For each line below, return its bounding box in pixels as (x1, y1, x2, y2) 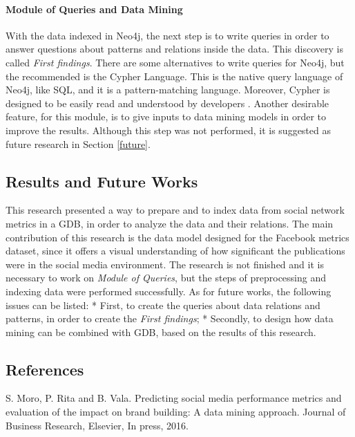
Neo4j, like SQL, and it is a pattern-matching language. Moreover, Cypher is (6, 82, 330, 97)
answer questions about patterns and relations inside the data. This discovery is (6, 41, 343, 56)
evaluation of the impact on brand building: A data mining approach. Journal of (6, 405, 346, 419)
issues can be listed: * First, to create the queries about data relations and (6, 297, 320, 312)
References (6, 358, 84, 380)
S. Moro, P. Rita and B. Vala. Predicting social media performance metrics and (6, 391, 342, 405)
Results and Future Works (6, 170, 198, 192)
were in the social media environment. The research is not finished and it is (6, 257, 324, 271)
